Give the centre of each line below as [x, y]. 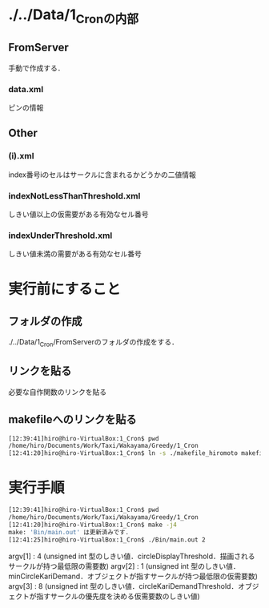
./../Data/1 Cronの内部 [73, 16]
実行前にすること [65, 289]
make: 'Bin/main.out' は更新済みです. [69, 532]
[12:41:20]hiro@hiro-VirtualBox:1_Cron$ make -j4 [93, 525]
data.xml [26, 89]
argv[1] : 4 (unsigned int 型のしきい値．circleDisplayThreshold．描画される [132, 556]
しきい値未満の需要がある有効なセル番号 [75, 254]
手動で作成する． [36, 68]
